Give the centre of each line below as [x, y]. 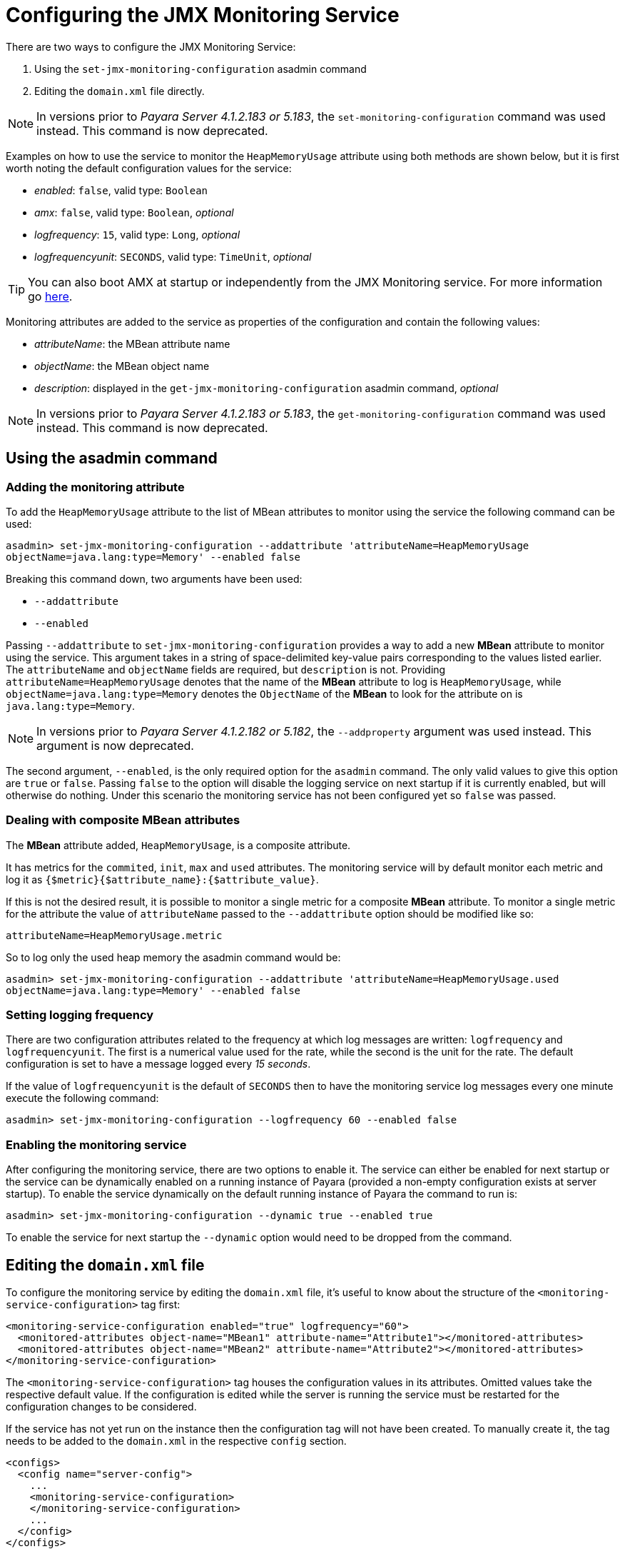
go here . [50, 296]
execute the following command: [82, 1098]
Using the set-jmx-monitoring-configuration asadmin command [200, 69]
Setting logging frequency [80, 1015]
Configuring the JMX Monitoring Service [203, 15]
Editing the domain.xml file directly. [120, 91]
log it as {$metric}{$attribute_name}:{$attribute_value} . [162, 879]
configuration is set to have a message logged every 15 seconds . [158, 1064]
